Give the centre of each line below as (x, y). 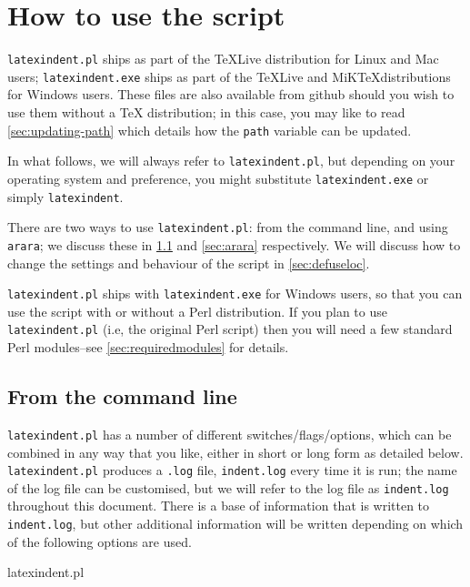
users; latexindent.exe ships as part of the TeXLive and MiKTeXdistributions (229, 76)
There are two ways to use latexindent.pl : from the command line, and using (228, 227)
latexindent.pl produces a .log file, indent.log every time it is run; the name (232, 470)
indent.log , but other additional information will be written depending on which (235, 524)
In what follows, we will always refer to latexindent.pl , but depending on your (231, 161)
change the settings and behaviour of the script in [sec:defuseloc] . (189, 263)
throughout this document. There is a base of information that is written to (219, 506)
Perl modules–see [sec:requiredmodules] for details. (148, 347)
